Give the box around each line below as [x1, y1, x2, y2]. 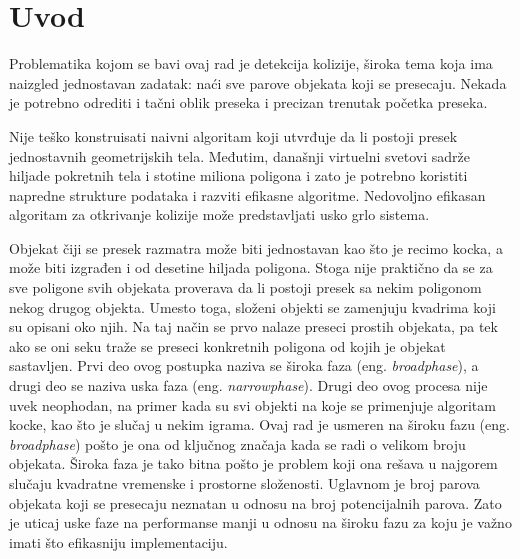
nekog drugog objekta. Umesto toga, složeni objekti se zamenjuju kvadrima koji [9, 296, 496, 317]
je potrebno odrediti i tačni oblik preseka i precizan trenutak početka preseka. [9, 92, 488, 113]
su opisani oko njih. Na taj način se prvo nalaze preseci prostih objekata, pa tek [9, 316, 498, 337]
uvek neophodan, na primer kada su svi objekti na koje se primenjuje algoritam [9, 394, 496, 415]
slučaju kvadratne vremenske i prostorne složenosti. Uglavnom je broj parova [9, 473, 480, 493]
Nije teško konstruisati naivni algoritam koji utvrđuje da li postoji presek [9, 125, 458, 146]
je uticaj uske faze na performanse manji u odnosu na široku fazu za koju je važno [9, 512, 512, 533]
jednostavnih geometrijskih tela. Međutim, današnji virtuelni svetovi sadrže [9, 145, 470, 166]
